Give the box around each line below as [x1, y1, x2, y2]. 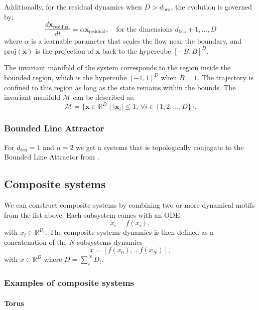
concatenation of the [4, 236, 67, 247]
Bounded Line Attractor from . [4, 151, 99, 162]
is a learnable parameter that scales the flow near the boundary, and [31, 36, 241, 46]
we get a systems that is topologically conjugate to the [76, 141, 244, 152]
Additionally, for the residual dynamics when [4, 2, 142, 12]
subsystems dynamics [77, 236, 143, 247]
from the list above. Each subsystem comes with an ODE [4, 209, 180, 220]
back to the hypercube [102, 45, 171, 56]
